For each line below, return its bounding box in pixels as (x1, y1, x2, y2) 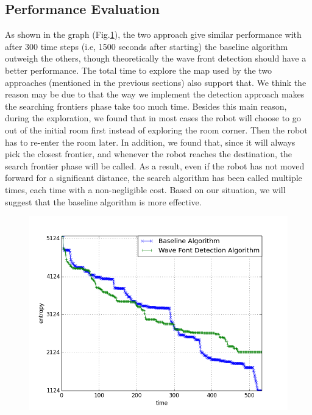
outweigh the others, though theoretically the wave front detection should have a (5, 52, 307, 65)
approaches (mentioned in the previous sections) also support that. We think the (5, 76, 307, 88)
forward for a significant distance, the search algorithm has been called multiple (5, 171, 302, 184)
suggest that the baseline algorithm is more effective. (5, 195, 202, 208)
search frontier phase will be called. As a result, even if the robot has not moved (5, 159, 305, 172)
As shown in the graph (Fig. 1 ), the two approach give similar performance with (5, 28, 302, 41)
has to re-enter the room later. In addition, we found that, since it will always (5, 135, 296, 148)
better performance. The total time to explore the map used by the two (5, 63, 272, 76)
